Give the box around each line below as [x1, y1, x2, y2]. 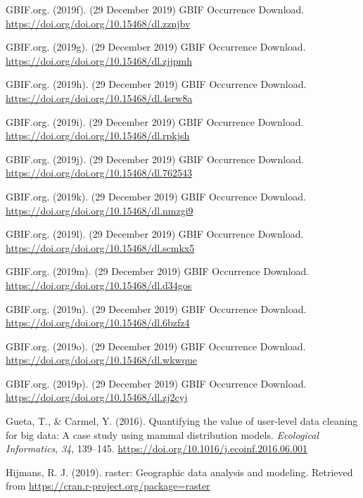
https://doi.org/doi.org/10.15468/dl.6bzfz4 [6, 315, 190, 330]
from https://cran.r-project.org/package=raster [6, 478, 210, 493]
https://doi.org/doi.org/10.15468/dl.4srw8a [6, 90, 193, 105]
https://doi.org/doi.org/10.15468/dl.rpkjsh [6, 128, 190, 143]
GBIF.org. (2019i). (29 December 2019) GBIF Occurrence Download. [6, 114, 304, 129]
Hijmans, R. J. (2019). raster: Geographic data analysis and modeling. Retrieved [6, 464, 353, 479]
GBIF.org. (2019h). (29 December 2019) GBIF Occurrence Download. [6, 77, 307, 91]
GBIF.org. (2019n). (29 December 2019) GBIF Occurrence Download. [6, 301, 307, 316]
